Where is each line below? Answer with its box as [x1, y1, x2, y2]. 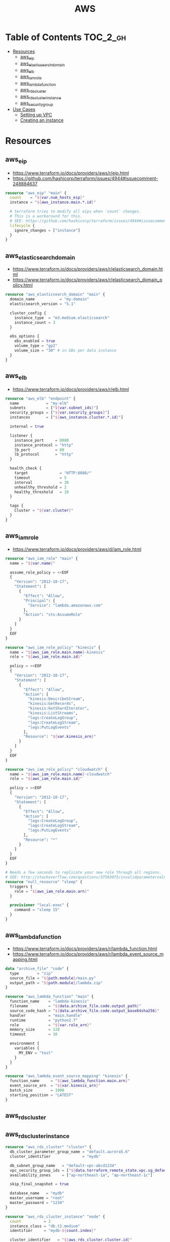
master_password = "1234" [10, 1200, 65, 1206]
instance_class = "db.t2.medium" [10, 1223, 80, 1229]
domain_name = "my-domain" [10, 297, 90, 302]
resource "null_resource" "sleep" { [5, 879, 82, 884]
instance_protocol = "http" [14, 442, 73, 447]
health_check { [10, 466, 42, 471]
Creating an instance [20, 117, 64, 123]
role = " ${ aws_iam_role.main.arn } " [14, 889, 90, 894]
